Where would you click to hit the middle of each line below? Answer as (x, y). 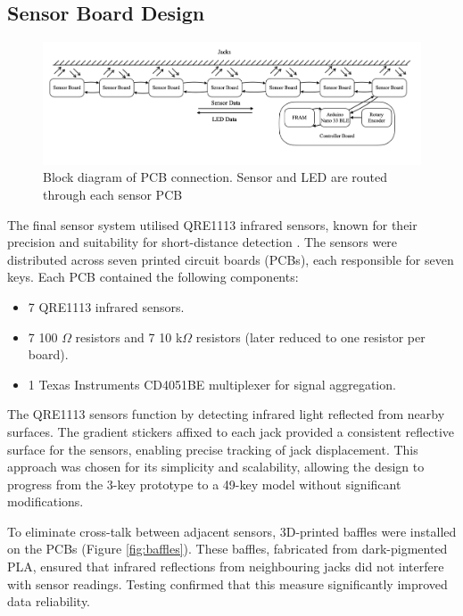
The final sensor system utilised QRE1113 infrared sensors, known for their (212, 224)
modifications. (45, 501)
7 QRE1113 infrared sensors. (106, 306)
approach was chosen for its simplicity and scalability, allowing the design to (216, 467)
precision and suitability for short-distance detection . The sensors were (203, 242)
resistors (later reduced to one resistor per (310, 337)
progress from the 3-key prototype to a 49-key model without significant (204, 484)
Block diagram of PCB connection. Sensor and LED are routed (215, 177)
